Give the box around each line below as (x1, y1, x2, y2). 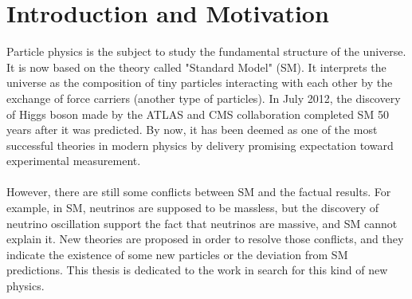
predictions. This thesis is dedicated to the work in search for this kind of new (6, 262, 388, 278)
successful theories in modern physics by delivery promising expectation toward (6, 136, 394, 153)
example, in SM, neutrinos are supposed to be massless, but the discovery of (6, 199, 379, 216)
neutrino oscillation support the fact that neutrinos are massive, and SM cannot (6, 214, 398, 231)
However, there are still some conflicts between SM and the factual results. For (6, 183, 391, 200)
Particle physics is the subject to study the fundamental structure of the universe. (6, 43, 406, 60)
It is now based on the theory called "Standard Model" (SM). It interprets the (6, 58, 386, 75)
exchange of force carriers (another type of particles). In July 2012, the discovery (6, 89, 401, 106)
